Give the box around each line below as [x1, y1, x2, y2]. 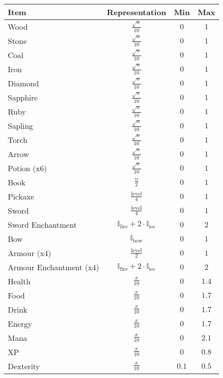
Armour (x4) [8, 247, 51, 259]
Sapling [8, 120, 33, 131]
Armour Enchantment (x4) [8, 261, 99, 273]
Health [8, 276, 31, 287]
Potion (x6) [8, 162, 47, 174]
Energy [8, 318, 32, 329]
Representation [107, 6, 167, 18]
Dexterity [8, 360, 40, 372]
